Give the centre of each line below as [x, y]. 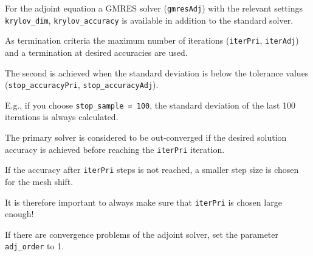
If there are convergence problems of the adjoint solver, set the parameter [142, 234]
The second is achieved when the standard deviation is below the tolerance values [157, 72]
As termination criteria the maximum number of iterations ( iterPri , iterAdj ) [152, 40]
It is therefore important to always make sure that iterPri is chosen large [143, 202]
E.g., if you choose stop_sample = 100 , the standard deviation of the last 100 [150, 105]
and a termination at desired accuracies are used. [96, 52]
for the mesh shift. [39, 181]
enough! [19, 214]
